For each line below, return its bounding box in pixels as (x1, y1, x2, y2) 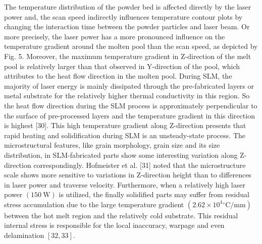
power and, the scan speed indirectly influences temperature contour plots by (4, 11, 243, 22)
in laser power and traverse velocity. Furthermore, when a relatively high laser (4, 179, 245, 190)
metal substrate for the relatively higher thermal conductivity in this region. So (4, 90, 250, 101)
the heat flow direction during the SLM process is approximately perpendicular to (4, 100, 257, 110)
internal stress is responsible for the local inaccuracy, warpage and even (4, 220, 225, 230)
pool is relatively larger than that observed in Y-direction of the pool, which (4, 60, 240, 71)
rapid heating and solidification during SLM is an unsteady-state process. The (4, 130, 245, 140)
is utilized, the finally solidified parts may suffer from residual (59, 189, 249, 200)
